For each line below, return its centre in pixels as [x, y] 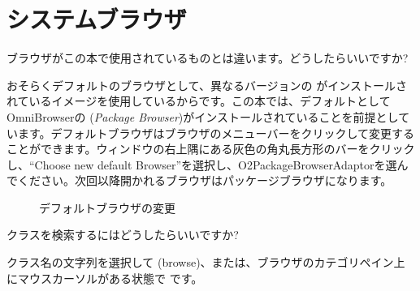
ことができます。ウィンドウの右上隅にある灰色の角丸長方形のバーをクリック [211, 149]
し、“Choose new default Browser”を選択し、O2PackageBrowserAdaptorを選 [202, 164]
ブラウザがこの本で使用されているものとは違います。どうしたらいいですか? [208, 58]
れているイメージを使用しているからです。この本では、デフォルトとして [199, 101]
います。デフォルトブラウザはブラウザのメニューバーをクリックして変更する [211, 133]
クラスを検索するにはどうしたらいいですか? [123, 235]
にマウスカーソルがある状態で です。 [105, 278]
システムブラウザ [97, 19]
